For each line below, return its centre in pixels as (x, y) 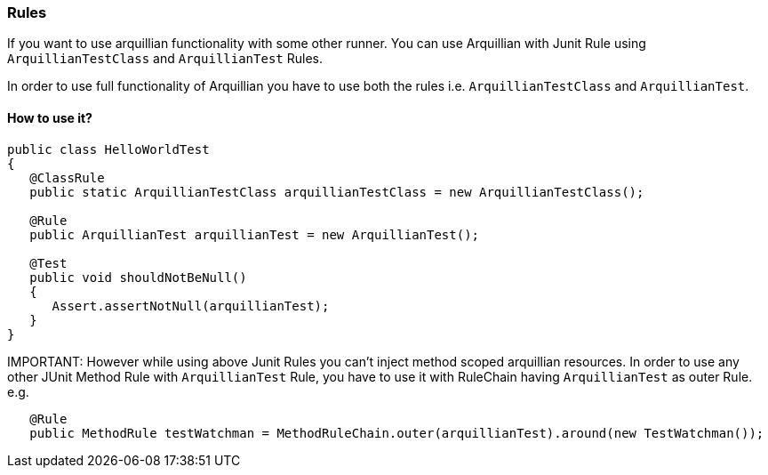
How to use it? (50, 117)
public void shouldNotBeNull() (138, 277)
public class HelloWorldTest (108, 149)
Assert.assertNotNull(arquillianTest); (191, 306)
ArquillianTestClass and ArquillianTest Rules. (165, 59)
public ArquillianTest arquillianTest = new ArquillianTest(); (255, 234)
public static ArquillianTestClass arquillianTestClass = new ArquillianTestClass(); (337, 192)
